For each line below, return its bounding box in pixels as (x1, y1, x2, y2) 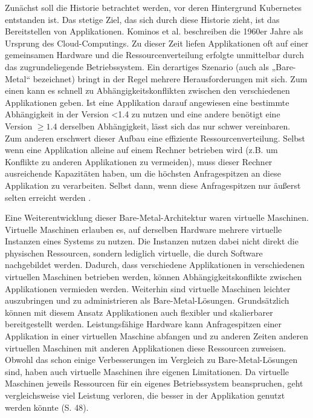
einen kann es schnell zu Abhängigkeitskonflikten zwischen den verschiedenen (5, 84, 290, 97)
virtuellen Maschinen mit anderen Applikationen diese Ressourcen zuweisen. (5, 341, 286, 354)
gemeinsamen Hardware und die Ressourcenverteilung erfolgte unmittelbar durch (5, 48, 304, 61)
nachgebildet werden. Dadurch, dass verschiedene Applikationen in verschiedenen (5, 258, 305, 271)
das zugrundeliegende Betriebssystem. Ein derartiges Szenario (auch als (5, 60, 269, 73)
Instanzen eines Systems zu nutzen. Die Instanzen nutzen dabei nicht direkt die (5, 235, 298, 247)
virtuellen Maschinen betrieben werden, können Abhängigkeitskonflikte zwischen (5, 270, 302, 283)
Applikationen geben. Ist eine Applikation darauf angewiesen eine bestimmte (5, 96, 289, 108)
